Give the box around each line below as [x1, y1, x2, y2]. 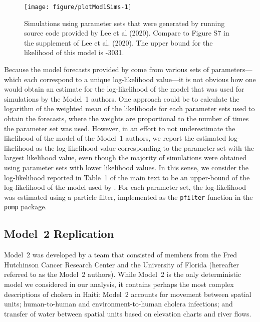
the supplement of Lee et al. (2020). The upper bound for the [24, 37, 213, 48]
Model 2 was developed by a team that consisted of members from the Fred [4, 249, 237, 260]
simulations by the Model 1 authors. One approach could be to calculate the [4, 93, 239, 104]
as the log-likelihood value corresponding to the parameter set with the [36, 142, 254, 153]
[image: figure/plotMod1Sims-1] [24, 4, 132, 11]
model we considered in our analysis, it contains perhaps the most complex [4, 279, 234, 289]
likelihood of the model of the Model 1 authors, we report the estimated [4, 133, 226, 143]
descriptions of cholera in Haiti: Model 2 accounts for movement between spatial [4, 288, 251, 299]
